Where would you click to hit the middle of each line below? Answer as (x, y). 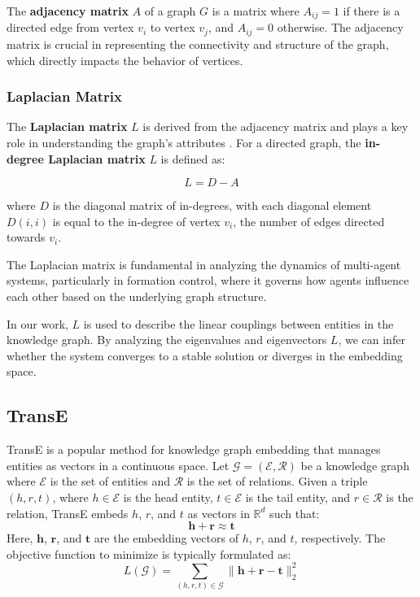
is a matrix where (256, 11)
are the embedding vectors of (166, 538)
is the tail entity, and (298, 497)
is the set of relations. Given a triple (277, 481)
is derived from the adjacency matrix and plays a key (276, 126)
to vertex (173, 27)
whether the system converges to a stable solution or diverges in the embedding (205, 355)
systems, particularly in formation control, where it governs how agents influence (208, 280)
